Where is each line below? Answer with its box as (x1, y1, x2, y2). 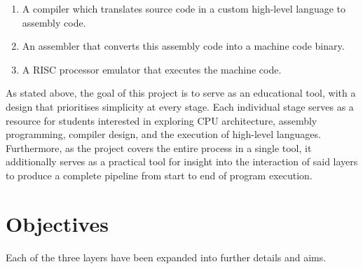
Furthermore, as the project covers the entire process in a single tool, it (6, 140, 312, 155)
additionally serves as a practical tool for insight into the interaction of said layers (6, 154, 358, 169)
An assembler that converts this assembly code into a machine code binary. (22, 39, 345, 53)
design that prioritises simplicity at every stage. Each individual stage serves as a (6, 99, 354, 113)
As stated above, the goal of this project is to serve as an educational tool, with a (6, 85, 356, 100)
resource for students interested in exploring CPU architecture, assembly (6, 113, 317, 127)
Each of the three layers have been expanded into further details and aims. (6, 249, 327, 264)
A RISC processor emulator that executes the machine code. (22, 62, 282, 76)
